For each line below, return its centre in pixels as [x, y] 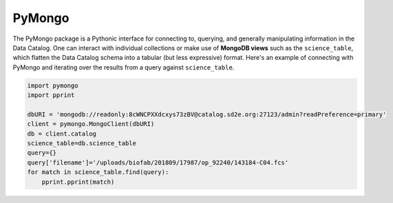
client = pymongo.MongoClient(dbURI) [91, 124]
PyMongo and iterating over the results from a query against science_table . [124, 67]
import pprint [51, 95]
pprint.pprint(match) [78, 182]
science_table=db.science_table [82, 143]
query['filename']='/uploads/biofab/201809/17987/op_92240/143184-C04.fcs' [158, 162]
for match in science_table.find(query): [98, 172]
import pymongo [53, 85]
